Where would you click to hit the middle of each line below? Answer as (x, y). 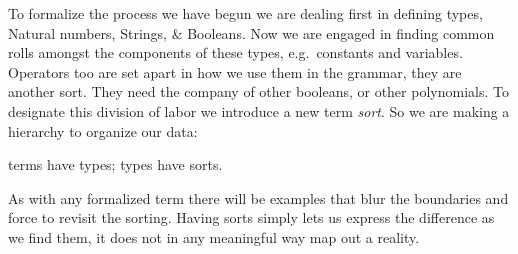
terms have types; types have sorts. (115, 164)
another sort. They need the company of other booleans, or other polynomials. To (258, 91)
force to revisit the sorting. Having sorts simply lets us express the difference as (251, 217)
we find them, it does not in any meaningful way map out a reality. (214, 236)
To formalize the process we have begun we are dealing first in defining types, (245, 13)
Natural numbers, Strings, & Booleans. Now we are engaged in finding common (251, 32)
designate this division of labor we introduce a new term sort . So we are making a (259, 110)
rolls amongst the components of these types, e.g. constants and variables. (235, 52)
